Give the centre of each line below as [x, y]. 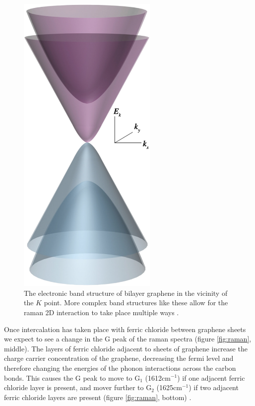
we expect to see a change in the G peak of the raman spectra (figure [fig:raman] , [128, 339]
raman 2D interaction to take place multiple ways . [101, 312]
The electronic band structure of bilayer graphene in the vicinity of [126, 293]
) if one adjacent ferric [211, 377]
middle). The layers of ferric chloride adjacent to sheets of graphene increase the [126, 348]
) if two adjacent [214, 387]
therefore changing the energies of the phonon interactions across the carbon [120, 368]
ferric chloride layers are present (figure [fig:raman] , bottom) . [98, 397]
